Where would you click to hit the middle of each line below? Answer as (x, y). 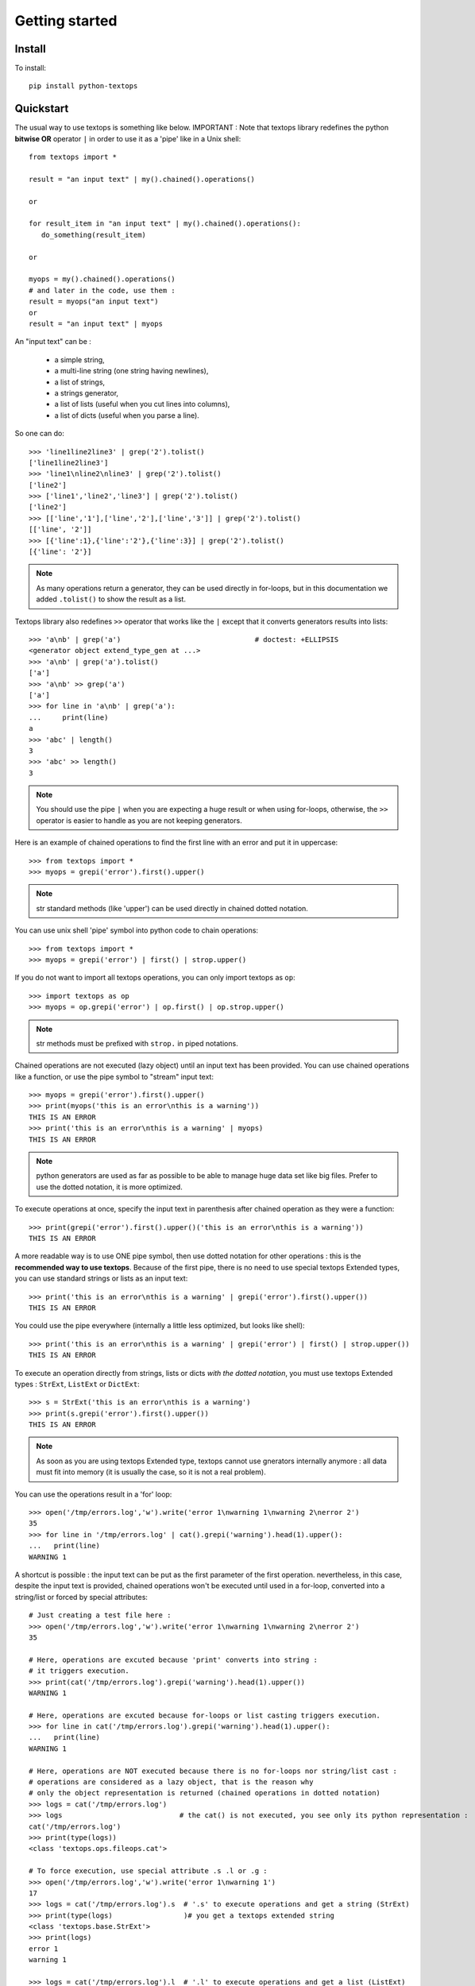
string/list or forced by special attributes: (81, 1597)
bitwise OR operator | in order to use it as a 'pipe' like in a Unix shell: (128, 138)
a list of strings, (80, 382)
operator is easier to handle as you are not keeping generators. (139, 820)
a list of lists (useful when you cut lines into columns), (142, 404)
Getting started (66, 21)
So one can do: (40, 434)
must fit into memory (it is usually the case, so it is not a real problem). (151, 1472)
